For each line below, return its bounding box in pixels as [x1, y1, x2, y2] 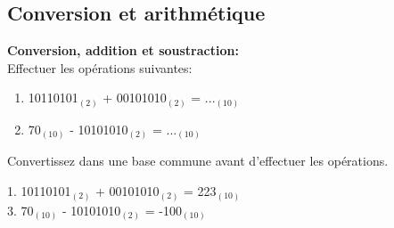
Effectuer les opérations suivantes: [7, 58, 193, 77]
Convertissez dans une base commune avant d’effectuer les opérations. [7, 151, 389, 170]
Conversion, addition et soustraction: [7, 41, 239, 60]
